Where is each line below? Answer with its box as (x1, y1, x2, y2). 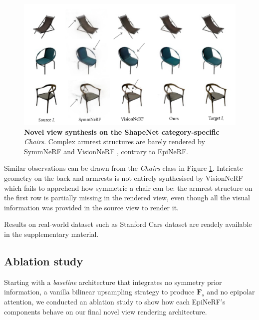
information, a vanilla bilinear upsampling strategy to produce (4, 286, 195, 297)
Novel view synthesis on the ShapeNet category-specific (24, 126, 220, 137)
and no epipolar (207, 286, 255, 297)
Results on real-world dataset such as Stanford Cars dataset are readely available (4, 219, 252, 229)
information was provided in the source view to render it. (4, 202, 179, 212)
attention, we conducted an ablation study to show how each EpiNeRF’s (4, 296, 226, 306)
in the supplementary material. (4, 228, 99, 239)
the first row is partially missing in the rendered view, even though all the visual (4, 192, 250, 203)
